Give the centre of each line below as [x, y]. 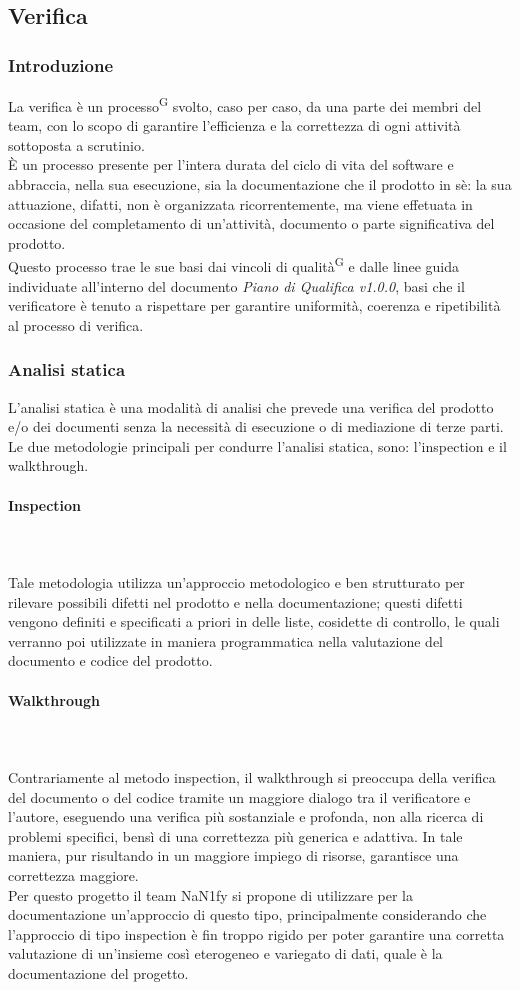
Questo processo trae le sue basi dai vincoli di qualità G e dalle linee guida [233, 265]
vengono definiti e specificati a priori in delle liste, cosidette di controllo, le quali [254, 621]
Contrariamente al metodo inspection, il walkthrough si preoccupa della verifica [252, 776]
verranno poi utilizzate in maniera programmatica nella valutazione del [225, 640]
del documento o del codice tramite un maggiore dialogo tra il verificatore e [239, 796]
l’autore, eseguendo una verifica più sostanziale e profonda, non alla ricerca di [246, 816]
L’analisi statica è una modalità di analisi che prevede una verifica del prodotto [251, 406]
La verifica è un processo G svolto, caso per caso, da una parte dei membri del [245, 104]
